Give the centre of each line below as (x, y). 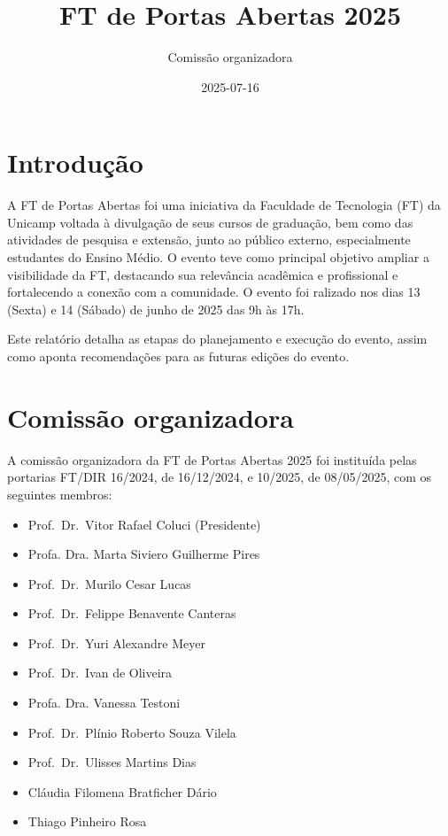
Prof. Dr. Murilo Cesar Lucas (109, 583)
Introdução (75, 163)
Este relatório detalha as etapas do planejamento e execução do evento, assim (217, 339)
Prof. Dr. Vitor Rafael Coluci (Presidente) (144, 524)
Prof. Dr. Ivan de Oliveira (100, 673)
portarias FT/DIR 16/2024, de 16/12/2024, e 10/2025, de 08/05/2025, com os (220, 477)
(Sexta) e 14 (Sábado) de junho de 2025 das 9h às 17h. (156, 309)
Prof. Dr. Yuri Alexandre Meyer (116, 642)
